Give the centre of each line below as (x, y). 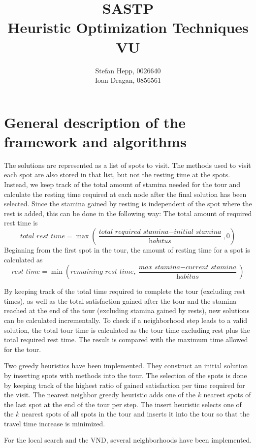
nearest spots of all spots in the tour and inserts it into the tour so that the (136, 414)
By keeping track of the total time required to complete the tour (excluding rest (125, 291)
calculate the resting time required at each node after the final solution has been (125, 194)
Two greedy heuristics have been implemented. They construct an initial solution (126, 366)
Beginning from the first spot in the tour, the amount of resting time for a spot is (127, 249)
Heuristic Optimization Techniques (128, 27)
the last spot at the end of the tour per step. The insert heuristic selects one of (123, 404)
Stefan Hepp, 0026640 (128, 70)
